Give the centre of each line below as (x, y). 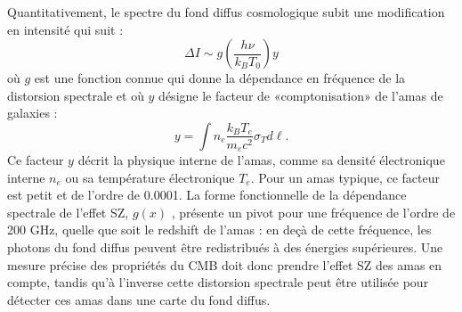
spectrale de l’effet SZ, (68, 212)
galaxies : (32, 113)
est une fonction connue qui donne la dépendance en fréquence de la (220, 78)
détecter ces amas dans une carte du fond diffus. (139, 299)
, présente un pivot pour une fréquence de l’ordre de (313, 212)
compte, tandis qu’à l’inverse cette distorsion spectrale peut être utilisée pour (218, 282)
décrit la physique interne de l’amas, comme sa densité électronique (261, 160)
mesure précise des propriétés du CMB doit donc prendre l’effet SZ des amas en (225, 264)
